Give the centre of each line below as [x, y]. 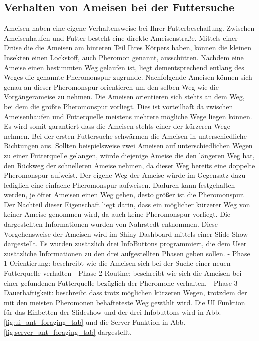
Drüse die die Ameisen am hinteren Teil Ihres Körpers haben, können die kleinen [128, 48]
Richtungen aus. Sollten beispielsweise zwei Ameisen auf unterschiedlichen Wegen [128, 146]
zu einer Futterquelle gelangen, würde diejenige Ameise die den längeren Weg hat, [129, 155]
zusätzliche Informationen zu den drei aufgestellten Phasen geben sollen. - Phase [127, 253]
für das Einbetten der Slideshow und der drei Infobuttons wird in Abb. [113, 312]
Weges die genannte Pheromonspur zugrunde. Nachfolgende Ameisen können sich [128, 77]
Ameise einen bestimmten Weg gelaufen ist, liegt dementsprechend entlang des [124, 67]
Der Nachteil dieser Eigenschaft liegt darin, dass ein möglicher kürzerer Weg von [127, 204]
